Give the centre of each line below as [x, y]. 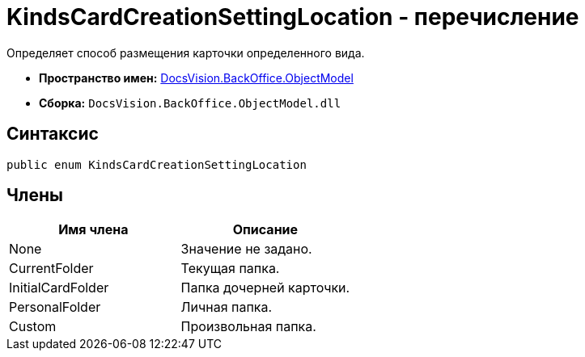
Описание [265, 230]
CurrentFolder [51, 269]
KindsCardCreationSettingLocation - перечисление [293, 17]
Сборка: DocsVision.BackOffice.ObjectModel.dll [190, 103]
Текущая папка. [230, 269]
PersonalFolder [55, 307]
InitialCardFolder [59, 288]
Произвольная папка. [248, 327]
